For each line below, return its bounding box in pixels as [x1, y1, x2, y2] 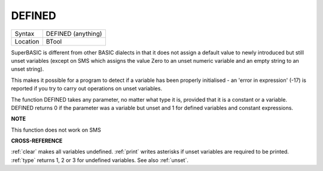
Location [14, 37, 39, 45]
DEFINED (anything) [45, 29, 102, 38]
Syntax [14, 29, 35, 38]
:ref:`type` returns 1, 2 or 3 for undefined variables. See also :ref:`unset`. [11, 156, 188, 164]
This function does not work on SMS [11, 126, 101, 133]
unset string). [11, 66, 44, 73]
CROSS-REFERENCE [11, 138, 63, 145]
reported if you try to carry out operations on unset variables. [11, 85, 163, 92]
